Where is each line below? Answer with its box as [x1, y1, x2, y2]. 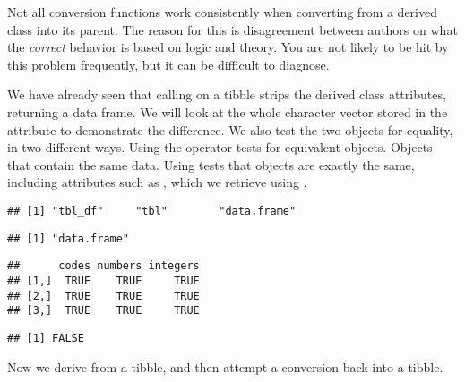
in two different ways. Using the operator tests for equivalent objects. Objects [7, 138, 433, 157]
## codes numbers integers [7, 259, 200, 273]
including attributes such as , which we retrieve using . [7, 173, 307, 191]
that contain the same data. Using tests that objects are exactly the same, [7, 155, 415, 174]
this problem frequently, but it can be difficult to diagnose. [7, 55, 330, 73]
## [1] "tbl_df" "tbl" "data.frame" [7, 204, 297, 217]
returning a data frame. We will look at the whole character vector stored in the [7, 102, 448, 121]
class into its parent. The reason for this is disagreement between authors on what [7, 20, 458, 38]
